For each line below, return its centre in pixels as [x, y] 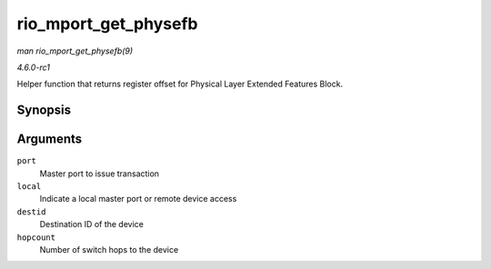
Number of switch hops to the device [109, 249]
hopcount [36, 237]
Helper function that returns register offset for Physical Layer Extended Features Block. [180, 84]
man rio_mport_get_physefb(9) [75, 51]
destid [31, 212]
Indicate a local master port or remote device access [138, 199]
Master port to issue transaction [99, 174]
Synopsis [44, 110]
